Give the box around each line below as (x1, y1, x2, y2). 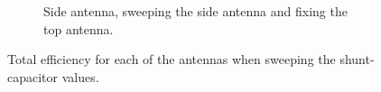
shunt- (339, 50, 375, 69)
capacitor (7, 67, 59, 86)
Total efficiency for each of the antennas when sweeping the (7, 50, 336, 69)
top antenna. (43, 19, 114, 38)
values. (61, 67, 99, 86)
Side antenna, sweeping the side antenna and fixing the (43, 2, 348, 20)
